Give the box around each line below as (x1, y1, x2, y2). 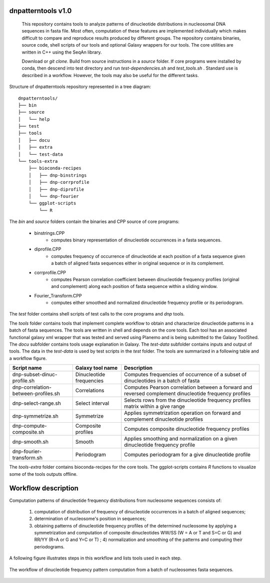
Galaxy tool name (75, 365, 117, 372)
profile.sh (12, 377, 35, 384)
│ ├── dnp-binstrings (28, 172, 87, 178)
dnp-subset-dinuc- (12, 371, 57, 378)
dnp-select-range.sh (12, 400, 61, 407)
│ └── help (18, 116, 50, 122)
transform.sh (12, 454, 42, 461)
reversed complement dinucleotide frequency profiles (124, 390, 251, 397)
